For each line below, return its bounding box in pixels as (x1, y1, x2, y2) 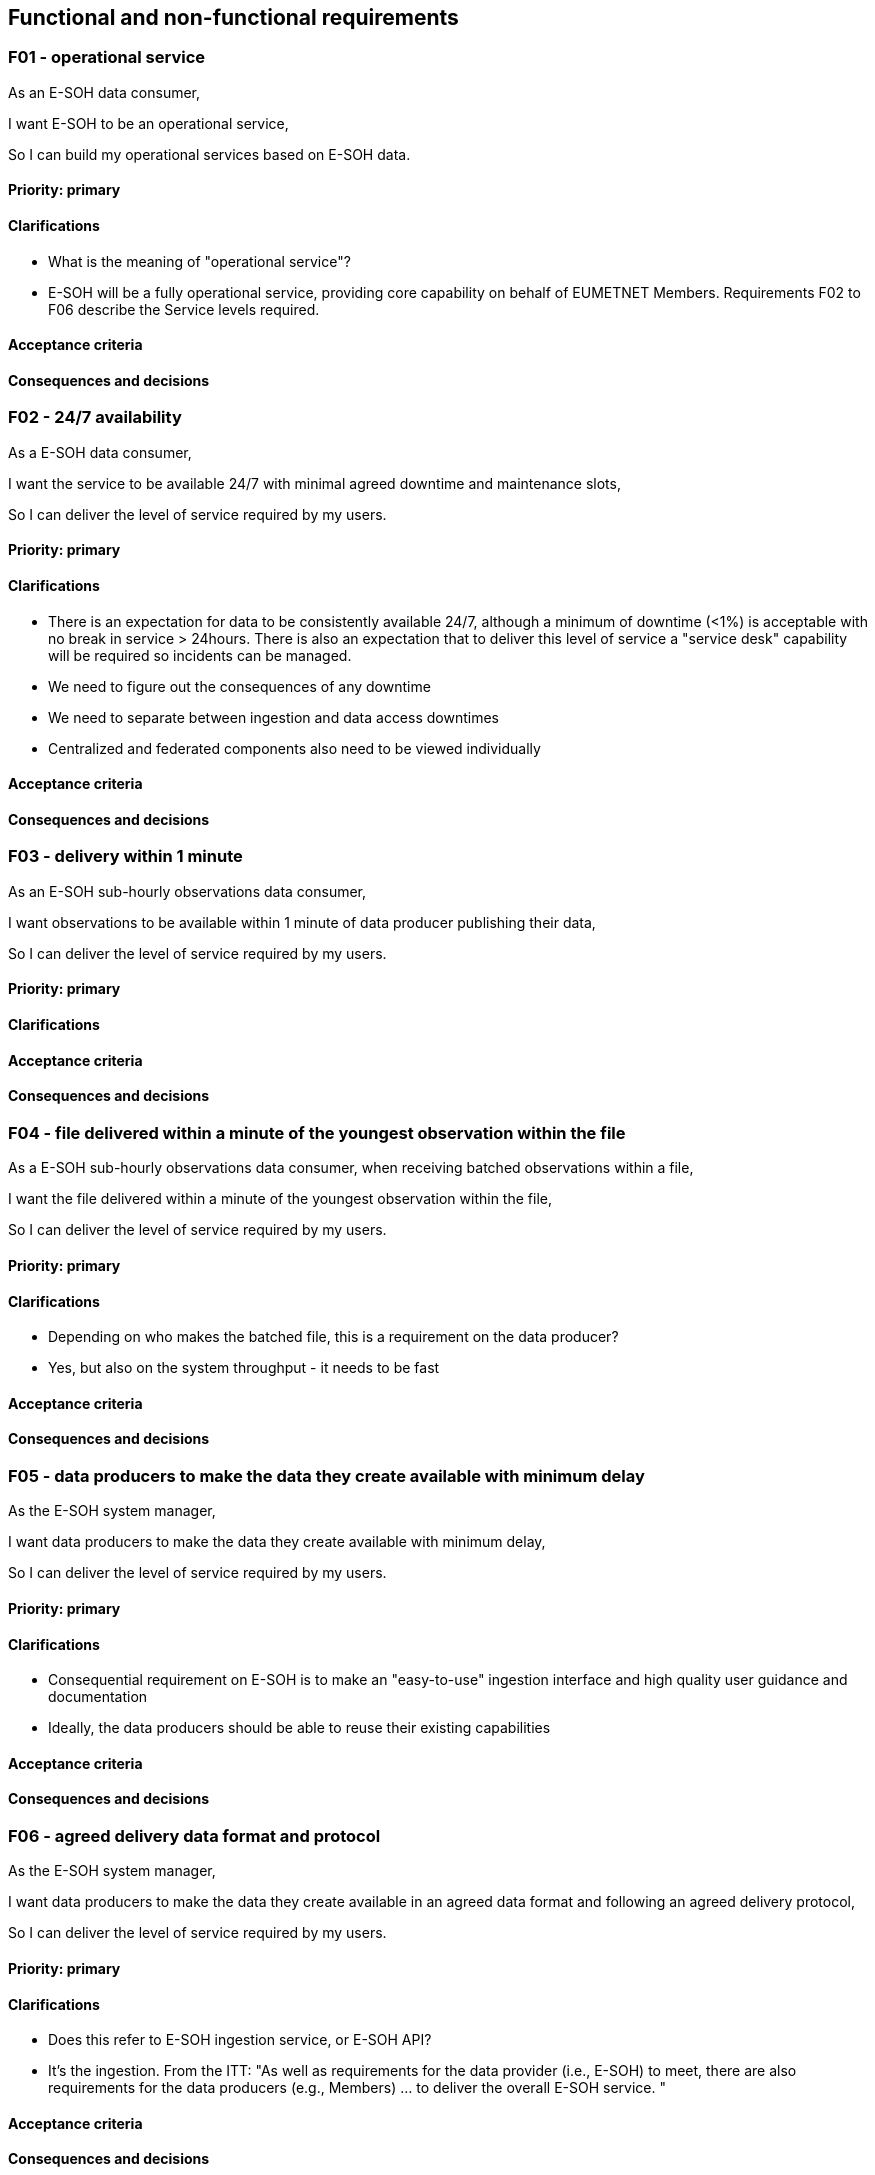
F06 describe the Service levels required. (48, 300, 320, 318)
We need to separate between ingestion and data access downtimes (48, 708, 499, 726)
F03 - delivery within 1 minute (8, 846, 243, 867)
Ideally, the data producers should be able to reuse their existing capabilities (48, 1719, 551, 1737)
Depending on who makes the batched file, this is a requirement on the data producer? (48, 1328, 619, 1346)
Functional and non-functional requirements (8, 5, 459, 30)
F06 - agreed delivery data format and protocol (8, 1825, 381, 1846)
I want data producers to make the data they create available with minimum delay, (8, 1533, 546, 1551)
